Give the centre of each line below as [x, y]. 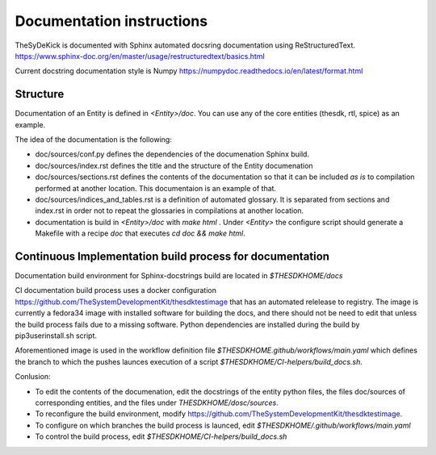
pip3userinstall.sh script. [56, 336]
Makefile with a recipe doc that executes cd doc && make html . [140, 233]
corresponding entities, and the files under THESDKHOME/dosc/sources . [157, 403]
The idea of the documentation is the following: [94, 140]
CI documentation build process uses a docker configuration [116, 290]
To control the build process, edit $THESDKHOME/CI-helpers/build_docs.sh [161, 436]
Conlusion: [33, 377]
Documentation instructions [111, 21]
